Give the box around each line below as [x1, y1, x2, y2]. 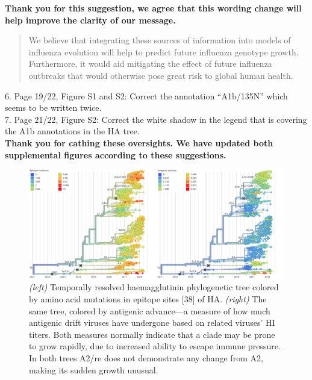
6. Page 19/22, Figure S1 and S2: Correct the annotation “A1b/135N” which [5, 89, 288, 102]
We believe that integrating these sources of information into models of [28, 34, 291, 46]
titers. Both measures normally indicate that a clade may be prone [29, 328, 275, 340]
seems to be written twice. [5, 101, 102, 114]
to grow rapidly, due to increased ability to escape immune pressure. [29, 340, 281, 352]
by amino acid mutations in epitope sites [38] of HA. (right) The [29, 293, 267, 305]
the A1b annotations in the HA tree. [5, 125, 140, 137]
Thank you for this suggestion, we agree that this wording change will [5, 2, 302, 14]
